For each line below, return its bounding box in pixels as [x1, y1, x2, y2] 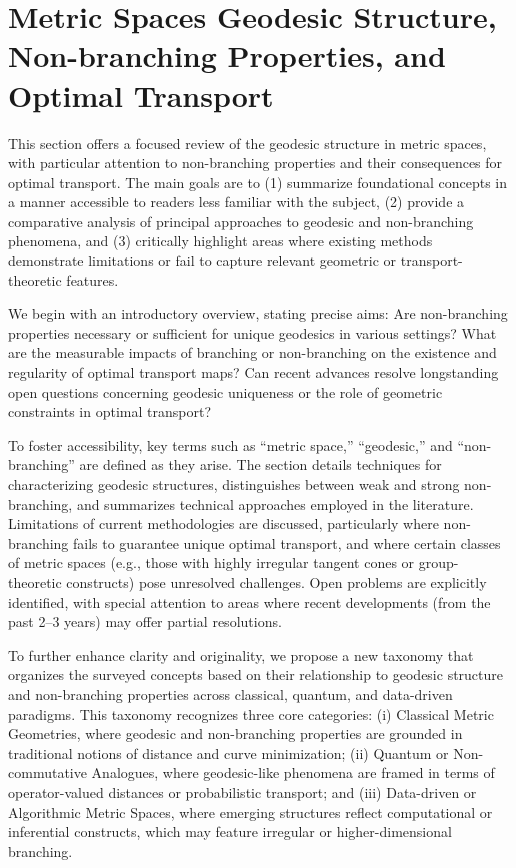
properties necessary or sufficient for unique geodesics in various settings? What [8, 322, 497, 343]
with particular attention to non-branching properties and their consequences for [8, 152, 503, 173]
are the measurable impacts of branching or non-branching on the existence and [8, 342, 497, 363]
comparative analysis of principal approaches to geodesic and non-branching [8, 210, 474, 231]
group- [418, 552, 459, 573]
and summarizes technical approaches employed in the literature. [76, 493, 474, 514]
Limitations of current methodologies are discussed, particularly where [8, 513, 439, 534]
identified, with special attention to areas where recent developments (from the [8, 591, 491, 612]
